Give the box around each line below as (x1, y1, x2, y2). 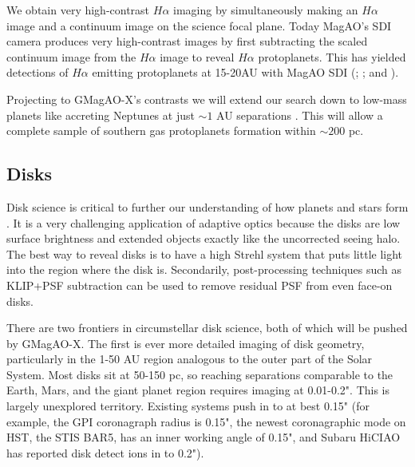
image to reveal (160, 48, 235, 65)
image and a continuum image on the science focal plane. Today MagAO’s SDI (6, 17, 392, 34)
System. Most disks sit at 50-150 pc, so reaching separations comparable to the (6, 366, 393, 382)
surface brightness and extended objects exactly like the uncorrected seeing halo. (6, 230, 401, 247)
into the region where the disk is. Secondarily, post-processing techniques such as (6, 261, 402, 278)
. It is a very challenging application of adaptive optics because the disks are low (6, 214, 401, 231)
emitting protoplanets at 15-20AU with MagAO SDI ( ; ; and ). (92, 64, 399, 81)
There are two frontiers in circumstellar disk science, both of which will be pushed (6, 319, 408, 336)
